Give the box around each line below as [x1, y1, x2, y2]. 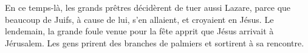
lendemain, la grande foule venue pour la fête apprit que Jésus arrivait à [5, 25, 274, 37]
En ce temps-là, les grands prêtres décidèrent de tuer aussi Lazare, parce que [5, 1, 291, 13]
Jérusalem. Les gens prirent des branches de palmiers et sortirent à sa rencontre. [5, 36, 304, 49]
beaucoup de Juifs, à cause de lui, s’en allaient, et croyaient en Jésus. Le [5, 13, 274, 25]
